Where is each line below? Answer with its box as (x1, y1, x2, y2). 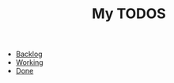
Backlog (15, 49, 43, 59)
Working (15, 58, 43, 67)
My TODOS (92, 5, 166, 23)
